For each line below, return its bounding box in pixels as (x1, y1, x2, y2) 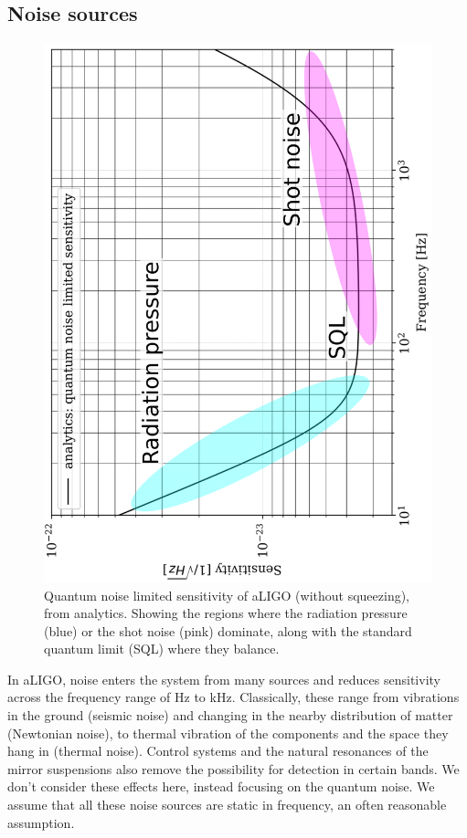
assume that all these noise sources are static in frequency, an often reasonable (7, 795, 447, 814)
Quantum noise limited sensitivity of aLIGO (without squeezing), (44, 585, 410, 604)
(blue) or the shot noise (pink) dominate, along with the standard (44, 621, 412, 640)
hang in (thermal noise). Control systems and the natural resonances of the (7, 741, 429, 760)
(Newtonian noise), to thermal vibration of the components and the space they (7, 723, 449, 742)
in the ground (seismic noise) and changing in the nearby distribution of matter (7, 706, 453, 725)
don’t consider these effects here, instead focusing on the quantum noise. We (7, 777, 435, 796)
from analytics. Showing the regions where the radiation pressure (44, 603, 408, 623)
